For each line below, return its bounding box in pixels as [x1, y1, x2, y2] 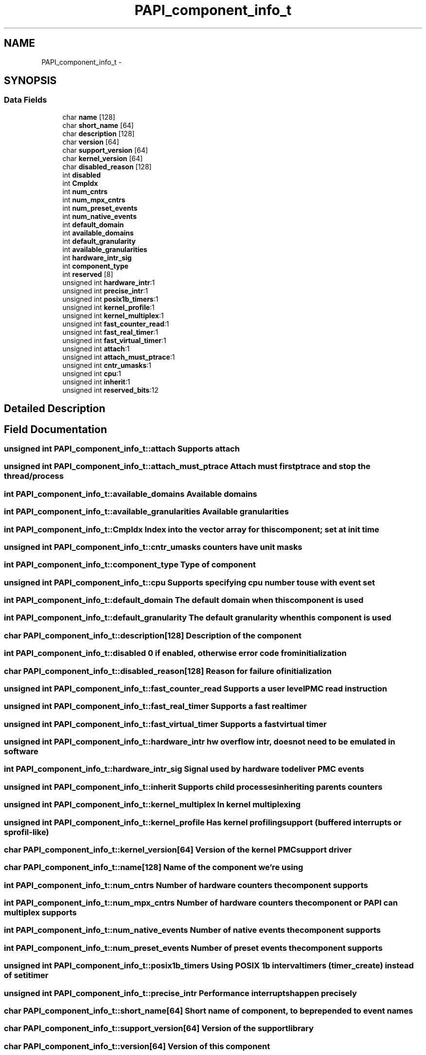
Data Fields [4, 95, 47, 105]
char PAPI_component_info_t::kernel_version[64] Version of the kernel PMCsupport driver [4, 844, 352, 855]
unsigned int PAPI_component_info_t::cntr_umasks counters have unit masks [4, 542, 302, 552]
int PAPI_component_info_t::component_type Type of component [4, 560, 256, 570]
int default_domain [62, 220, 124, 229]
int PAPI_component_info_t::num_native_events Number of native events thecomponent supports [4, 925, 381, 935]
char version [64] [62, 137, 119, 146]
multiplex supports [4, 908, 77, 918]
